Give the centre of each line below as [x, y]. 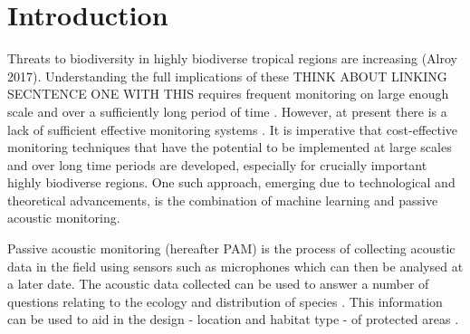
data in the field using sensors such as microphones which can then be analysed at [235, 266]
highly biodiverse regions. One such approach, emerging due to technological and [231, 182]
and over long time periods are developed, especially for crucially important [217, 164]
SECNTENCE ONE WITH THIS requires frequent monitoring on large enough [228, 94]
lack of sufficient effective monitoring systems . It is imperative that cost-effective [233, 129]
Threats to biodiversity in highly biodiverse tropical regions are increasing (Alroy [232, 58]
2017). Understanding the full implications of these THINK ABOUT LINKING [227, 76]
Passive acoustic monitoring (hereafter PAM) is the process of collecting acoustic [231, 248]
